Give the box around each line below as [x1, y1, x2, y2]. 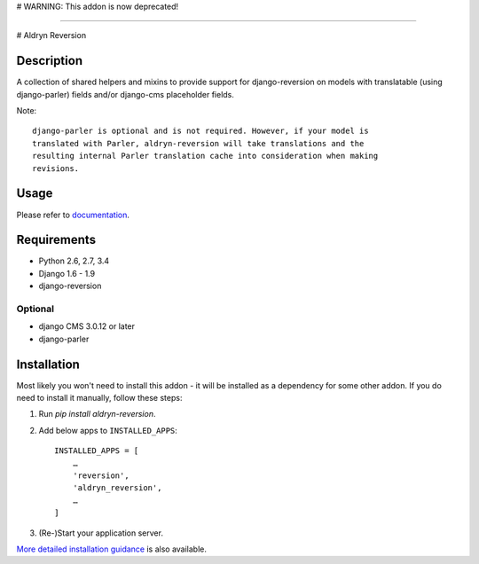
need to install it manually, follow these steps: [16, 393, 183, 403]
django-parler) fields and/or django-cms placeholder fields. [16, 89, 235, 99]
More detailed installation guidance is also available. [16, 544, 208, 554]
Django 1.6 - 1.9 [38, 268, 96, 278]
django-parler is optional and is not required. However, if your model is [32, 126, 369, 137]
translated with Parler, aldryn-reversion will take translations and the [32, 138, 365, 148]
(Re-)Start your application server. [38, 528, 164, 538]
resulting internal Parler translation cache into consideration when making [32, 151, 379, 161]
